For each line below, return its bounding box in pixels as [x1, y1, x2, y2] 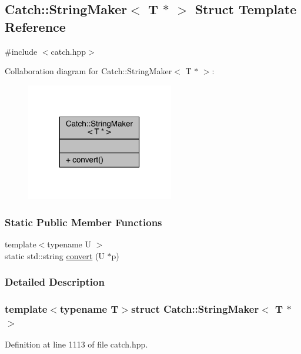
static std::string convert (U [5, 249, 105, 262]
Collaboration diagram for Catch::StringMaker [5, 65, 172, 77]
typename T [59, 302, 119, 316]
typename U [47, 238, 91, 250]
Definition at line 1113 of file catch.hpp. [5, 338, 148, 350]
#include [5, 45, 38, 57]
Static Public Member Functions [5, 214, 162, 229]
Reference [5, 17, 66, 35]
